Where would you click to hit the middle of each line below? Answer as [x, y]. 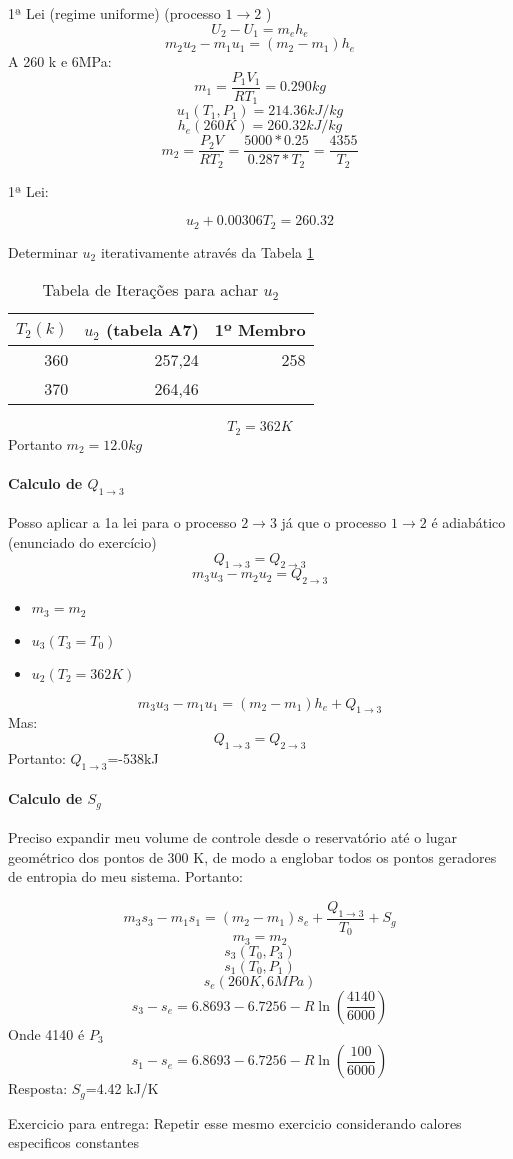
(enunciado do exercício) [82, 541]
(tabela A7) [152, 330]
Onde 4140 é [46, 1033]
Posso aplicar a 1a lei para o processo [122, 522]
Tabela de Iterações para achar [150, 290]
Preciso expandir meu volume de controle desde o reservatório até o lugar [233, 837]
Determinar [43, 251]
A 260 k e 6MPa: [60, 61]
